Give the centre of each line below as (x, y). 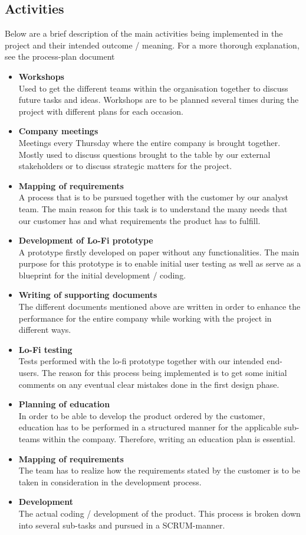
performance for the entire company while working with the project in (145, 318)
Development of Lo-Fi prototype (86, 240)
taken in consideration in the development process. (110, 482)
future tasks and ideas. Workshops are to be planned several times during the (159, 100)
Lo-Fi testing (45, 349)
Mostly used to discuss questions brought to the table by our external (144, 154)
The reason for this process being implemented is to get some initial (164, 373)
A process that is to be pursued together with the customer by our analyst (153, 197)
